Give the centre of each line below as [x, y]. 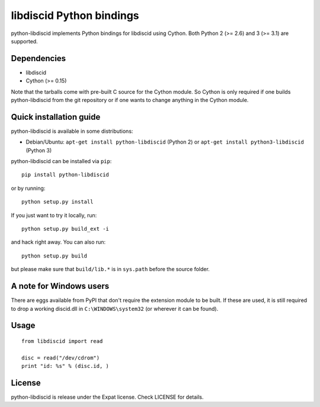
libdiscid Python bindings [75, 15]
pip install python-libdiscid [65, 175]
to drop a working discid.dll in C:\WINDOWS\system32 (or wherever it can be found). [115, 309]
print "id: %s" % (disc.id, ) [65, 366]
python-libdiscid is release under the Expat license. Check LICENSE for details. [107, 397]
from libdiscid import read [62, 341]
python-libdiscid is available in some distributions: [72, 131]
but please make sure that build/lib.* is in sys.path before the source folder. [110, 269]
